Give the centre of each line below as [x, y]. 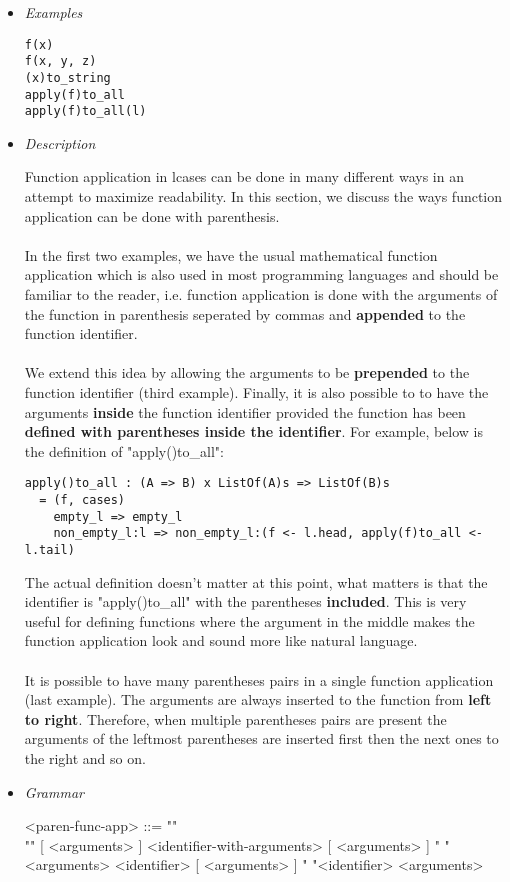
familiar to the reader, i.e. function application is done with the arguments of [261, 294]
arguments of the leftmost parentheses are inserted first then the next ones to [261, 738]
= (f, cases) [82, 500]
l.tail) [49, 550]
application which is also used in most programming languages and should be [261, 274]
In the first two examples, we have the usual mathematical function [231, 254]
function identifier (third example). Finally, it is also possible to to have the [256, 392]
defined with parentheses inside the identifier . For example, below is [254, 431]
